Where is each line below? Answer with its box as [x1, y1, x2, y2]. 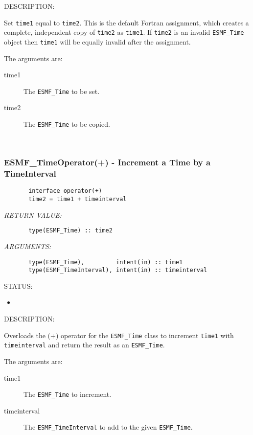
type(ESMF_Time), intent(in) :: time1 [28, 258, 183, 266]
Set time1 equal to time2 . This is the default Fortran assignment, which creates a [4, 17, 249, 27]
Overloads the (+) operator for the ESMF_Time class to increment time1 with [4, 330, 234, 340]
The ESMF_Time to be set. [23, 86, 100, 96]
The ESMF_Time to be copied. [23, 119, 110, 129]
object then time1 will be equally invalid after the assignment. [4, 36, 191, 46]
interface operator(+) [28, 187, 102, 195]
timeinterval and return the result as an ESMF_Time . [4, 340, 165, 350]
